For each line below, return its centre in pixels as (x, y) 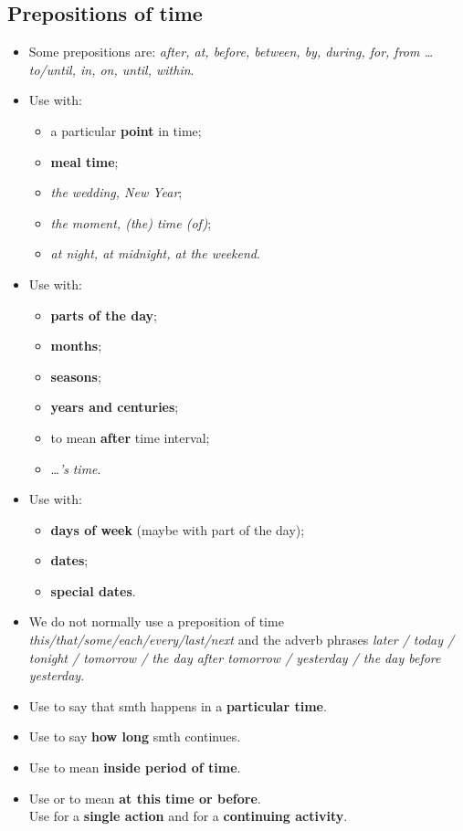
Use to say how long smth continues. (135, 736)
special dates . (93, 590)
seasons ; (76, 376)
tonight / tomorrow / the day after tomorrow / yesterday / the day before (235, 657)
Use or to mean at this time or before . (145, 798)
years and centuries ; (115, 407)
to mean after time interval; (130, 437)
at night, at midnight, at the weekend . (155, 253)
